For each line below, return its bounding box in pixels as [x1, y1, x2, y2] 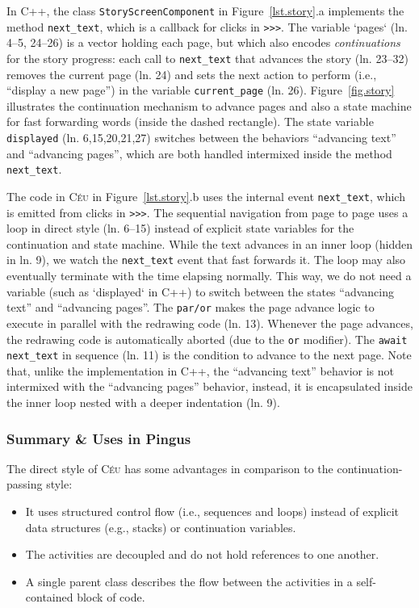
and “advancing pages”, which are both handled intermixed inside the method [6, 145, 392, 161]
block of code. [77, 589, 145, 606]
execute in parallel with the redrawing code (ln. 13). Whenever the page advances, [6, 314, 413, 331]
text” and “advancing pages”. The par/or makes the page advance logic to [6, 299, 375, 316]
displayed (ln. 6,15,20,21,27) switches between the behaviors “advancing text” [6, 129, 396, 145]
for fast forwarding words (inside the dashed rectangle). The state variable [6, 113, 374, 130]
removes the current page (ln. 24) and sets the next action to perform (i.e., [6, 65, 377, 82]
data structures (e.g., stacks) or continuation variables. [25, 518, 296, 535]
